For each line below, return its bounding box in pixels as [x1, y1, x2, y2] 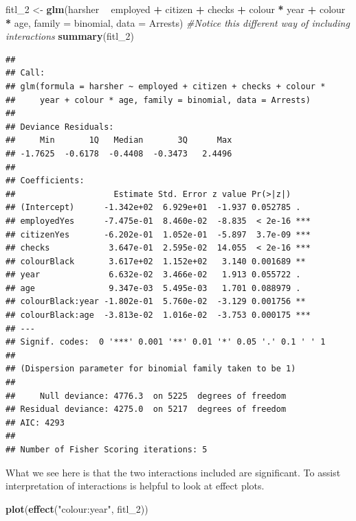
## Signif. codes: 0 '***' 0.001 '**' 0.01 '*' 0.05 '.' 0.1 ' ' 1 [5, 337, 326, 347]
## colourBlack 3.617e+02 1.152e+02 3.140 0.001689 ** [5, 256, 306, 266]
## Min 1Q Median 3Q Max [5, 135, 232, 146]
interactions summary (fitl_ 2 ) [5, 29, 135, 43]
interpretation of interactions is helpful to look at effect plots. [5, 478, 265, 493]
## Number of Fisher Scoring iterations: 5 [5, 445, 208, 454]
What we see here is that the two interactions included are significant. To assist [5, 465, 341, 479]
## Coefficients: [5, 176, 85, 186]
